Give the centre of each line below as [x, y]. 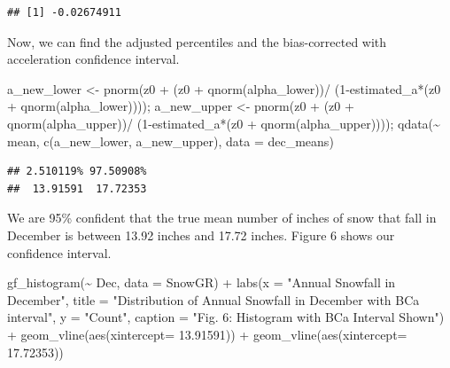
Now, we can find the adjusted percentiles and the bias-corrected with [197, 41]
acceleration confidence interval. [93, 59]
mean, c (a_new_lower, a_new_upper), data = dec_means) [171, 141]
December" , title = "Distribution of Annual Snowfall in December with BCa [213, 299]
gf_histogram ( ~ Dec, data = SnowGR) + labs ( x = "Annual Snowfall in [202, 282]
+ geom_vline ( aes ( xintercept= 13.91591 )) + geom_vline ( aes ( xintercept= [207, 334]
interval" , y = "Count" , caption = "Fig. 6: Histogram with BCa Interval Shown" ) [226, 317]
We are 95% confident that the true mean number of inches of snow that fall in [222, 218]
